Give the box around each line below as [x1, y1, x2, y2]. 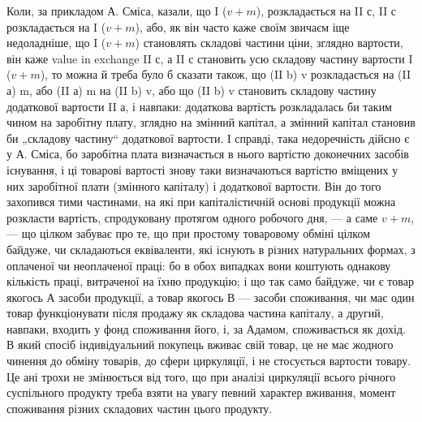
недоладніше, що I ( [6, 34, 106, 51]
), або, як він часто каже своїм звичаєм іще [135, 18, 350, 35]
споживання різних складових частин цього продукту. [6, 399, 273, 416]
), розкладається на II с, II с [256, 2, 397, 19]
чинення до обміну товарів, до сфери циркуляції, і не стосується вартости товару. [6, 352, 411, 369]
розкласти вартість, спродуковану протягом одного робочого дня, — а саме [6, 209, 378, 226]
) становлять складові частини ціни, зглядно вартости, [135, 34, 403, 51]
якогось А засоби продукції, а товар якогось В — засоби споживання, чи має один [6, 288, 415, 305]
